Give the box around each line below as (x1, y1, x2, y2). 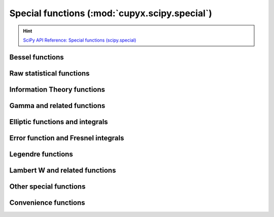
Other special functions (9, 182, 86, 191)
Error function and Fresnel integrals (9, 133, 124, 142)
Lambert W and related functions (9, 166, 116, 174)
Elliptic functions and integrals (9, 117, 109, 126)
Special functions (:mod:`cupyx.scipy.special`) (9, 8, 213, 19)
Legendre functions (9, 150, 73, 158)
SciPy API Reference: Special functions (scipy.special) (23, 37, 136, 43)
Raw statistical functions (9, 69, 90, 78)
